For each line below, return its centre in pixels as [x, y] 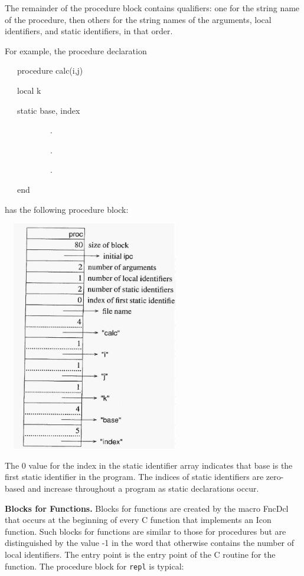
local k [29, 90]
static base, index [48, 110]
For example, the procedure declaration [76, 50]
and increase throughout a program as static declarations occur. [143, 488]
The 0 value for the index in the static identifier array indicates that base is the [149, 465]
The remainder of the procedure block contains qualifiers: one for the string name [152, 8]
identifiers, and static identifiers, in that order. [89, 31]
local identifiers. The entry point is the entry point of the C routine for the [140, 554]
